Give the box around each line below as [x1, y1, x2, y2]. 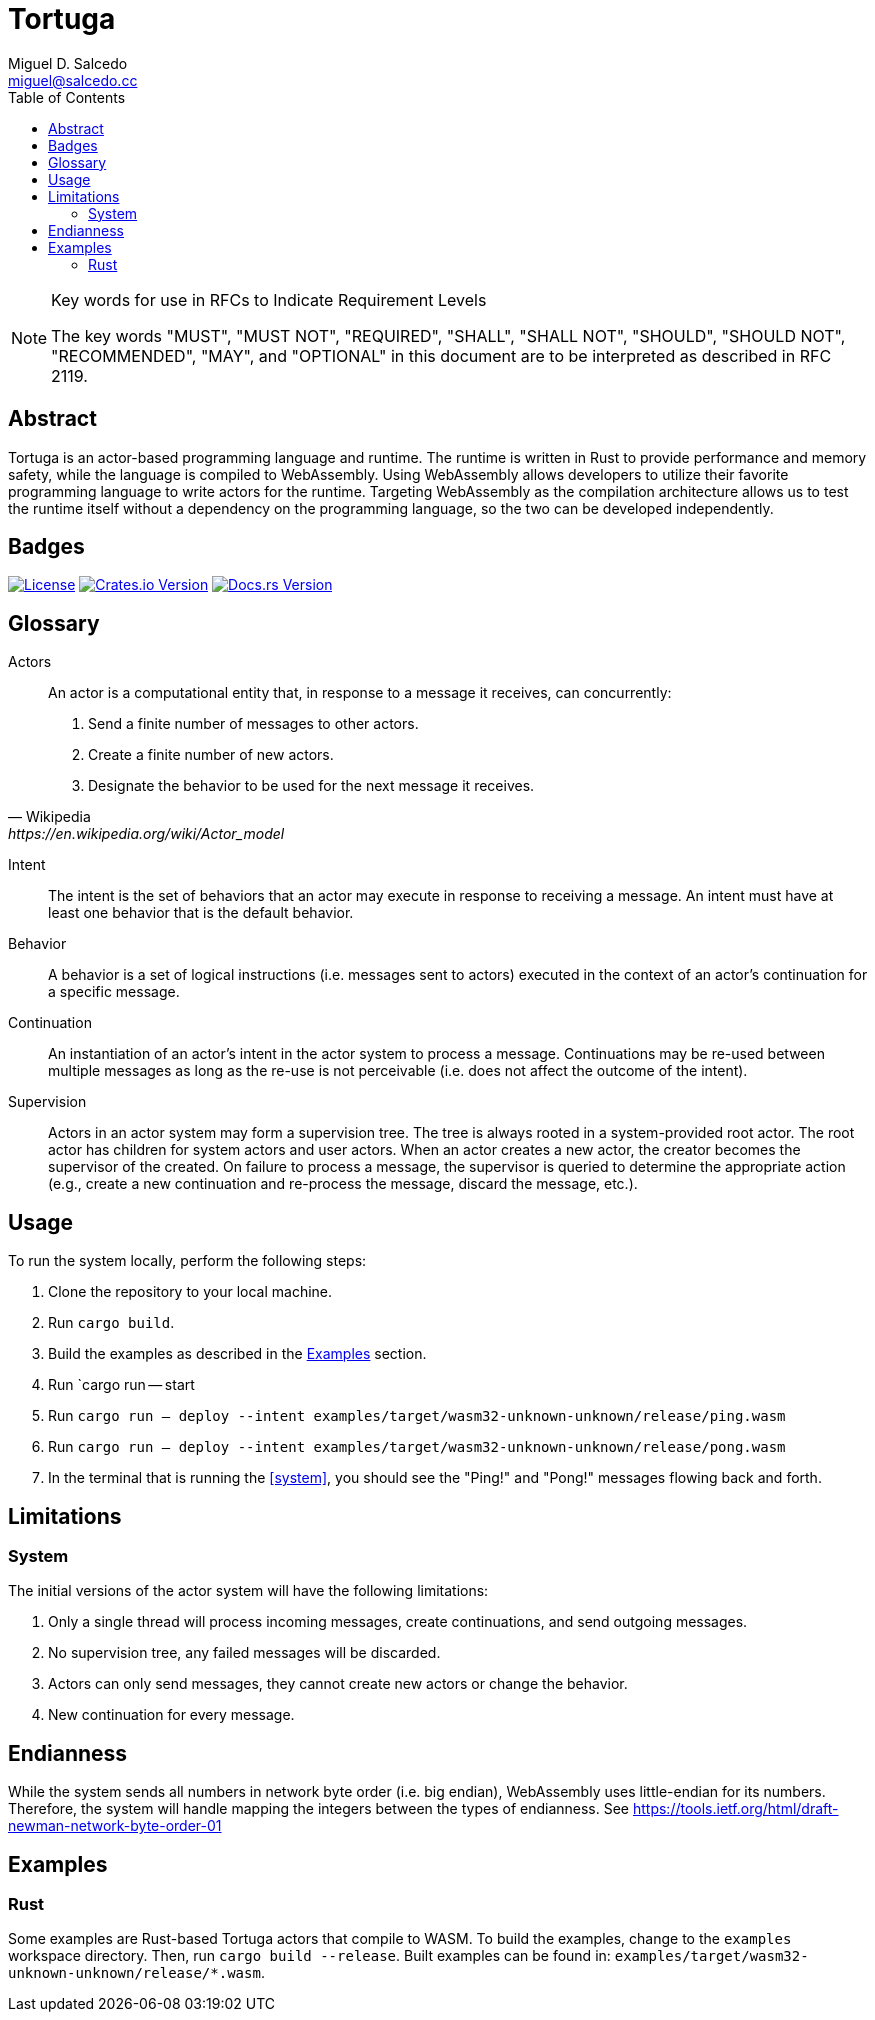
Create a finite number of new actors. [88, 746, 334, 764]
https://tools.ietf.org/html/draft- [632, 1800, 839, 1818]
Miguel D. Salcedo [8, 54, 128, 72]
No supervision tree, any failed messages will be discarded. [48, 1644, 441, 1662]
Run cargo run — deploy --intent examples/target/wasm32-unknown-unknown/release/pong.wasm [48, 1438, 786, 1456]
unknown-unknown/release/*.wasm [8, 1965, 261, 1982]
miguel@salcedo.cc [8, 71, 138, 89]
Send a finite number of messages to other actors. [88, 715, 419, 733]
